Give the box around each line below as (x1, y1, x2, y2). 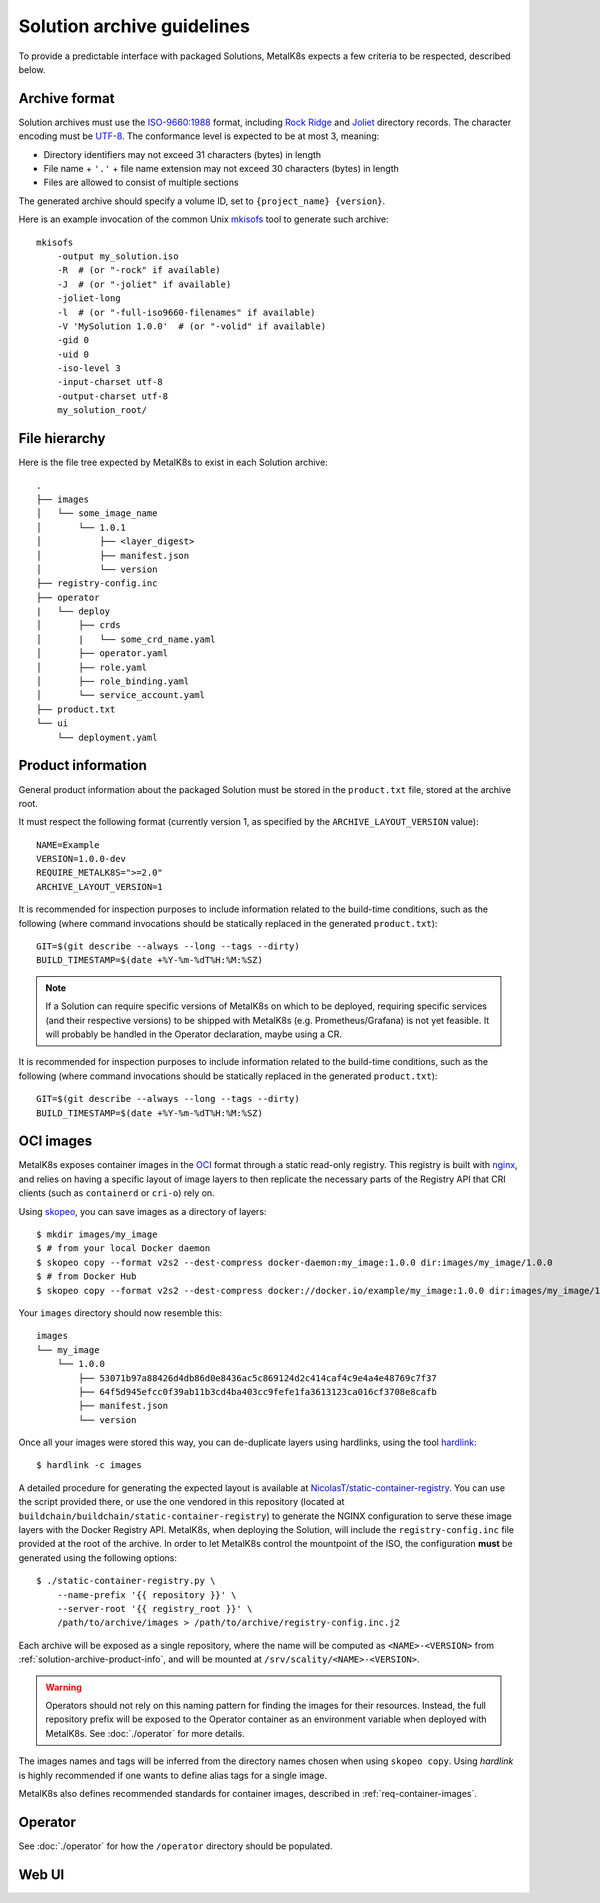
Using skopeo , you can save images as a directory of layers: (18, 1205, 267, 1217)
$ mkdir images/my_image (36, 1229, 158, 1240)
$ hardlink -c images (36, 1460, 142, 1471)
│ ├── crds (36, 620, 121, 631)
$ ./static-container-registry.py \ (36, 1575, 216, 1587)
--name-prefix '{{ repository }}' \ (56, 1589, 237, 1600)
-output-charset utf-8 (56, 390, 169, 402)
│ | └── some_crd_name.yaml (36, 633, 216, 645)
